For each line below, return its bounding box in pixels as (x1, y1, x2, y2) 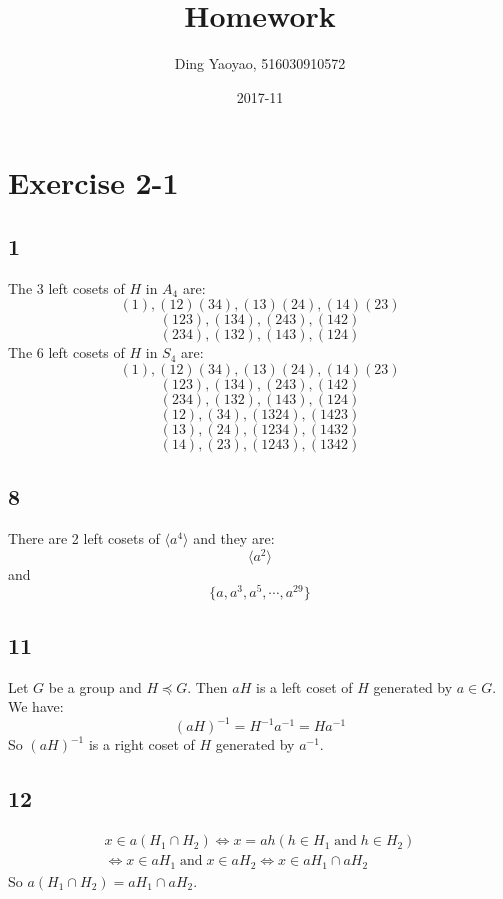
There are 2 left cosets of (8, 528, 160, 549)
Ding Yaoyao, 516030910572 (174, 53, 346, 74)
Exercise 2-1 (8, 162, 179, 203)
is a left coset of (255, 676, 353, 697)
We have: (8, 696, 64, 717)
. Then (187, 676, 228, 697)
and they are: (193, 528, 275, 549)
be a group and (48, 676, 142, 697)
